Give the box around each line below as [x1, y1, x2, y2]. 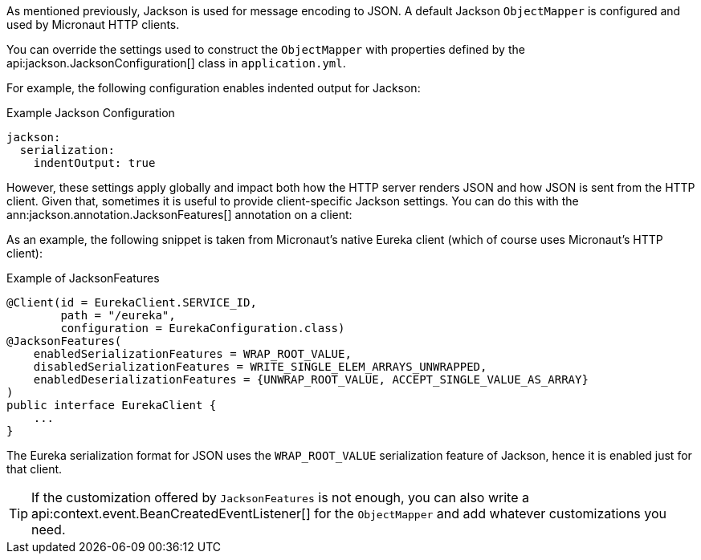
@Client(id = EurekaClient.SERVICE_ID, [6, 296, 257, 309]
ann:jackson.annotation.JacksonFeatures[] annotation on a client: [6, 208, 353, 221]
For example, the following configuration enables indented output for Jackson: [6, 81, 421, 95]
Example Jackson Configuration [6, 106, 175, 120]
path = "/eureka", [60, 309, 176, 322]
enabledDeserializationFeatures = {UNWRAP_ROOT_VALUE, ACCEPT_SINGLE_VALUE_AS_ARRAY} [33, 373, 589, 386]
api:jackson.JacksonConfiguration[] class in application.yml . [6, 56, 346, 70]
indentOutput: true [33, 156, 156, 169]
